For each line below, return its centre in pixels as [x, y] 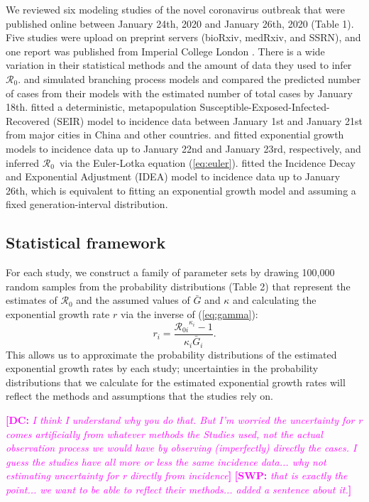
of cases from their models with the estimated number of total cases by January [179, 93]
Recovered [28, 120]
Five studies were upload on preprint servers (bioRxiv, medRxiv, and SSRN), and [183, 37]
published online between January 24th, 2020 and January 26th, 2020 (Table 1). [180, 23]
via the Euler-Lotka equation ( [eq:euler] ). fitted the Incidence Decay [207, 162]
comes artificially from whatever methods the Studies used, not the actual [164, 433]
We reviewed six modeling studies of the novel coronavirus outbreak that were [176, 9]
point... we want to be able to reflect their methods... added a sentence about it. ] [179, 489]
